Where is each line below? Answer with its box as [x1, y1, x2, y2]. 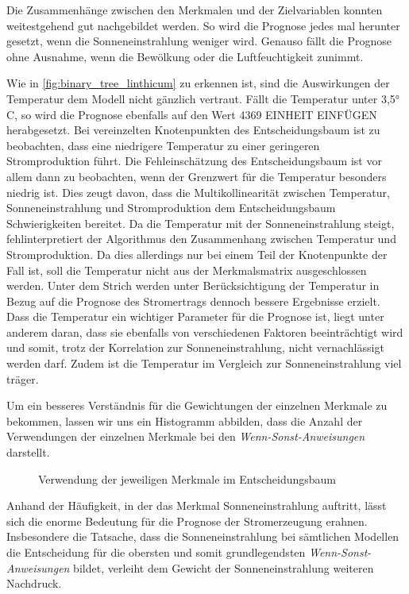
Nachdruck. [6, 575, 62, 592]
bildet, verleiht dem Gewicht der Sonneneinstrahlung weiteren [73, 559, 374, 576]
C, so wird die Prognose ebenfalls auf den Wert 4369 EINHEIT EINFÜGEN [6, 106, 377, 122]
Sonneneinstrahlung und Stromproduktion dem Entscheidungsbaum [6, 199, 336, 216]
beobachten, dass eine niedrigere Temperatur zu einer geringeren [6, 137, 320, 153]
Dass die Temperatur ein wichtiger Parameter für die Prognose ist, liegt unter [6, 308, 384, 325]
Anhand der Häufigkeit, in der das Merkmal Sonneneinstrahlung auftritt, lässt [6, 497, 387, 514]
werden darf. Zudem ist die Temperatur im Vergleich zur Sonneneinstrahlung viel [6, 355, 402, 372]
